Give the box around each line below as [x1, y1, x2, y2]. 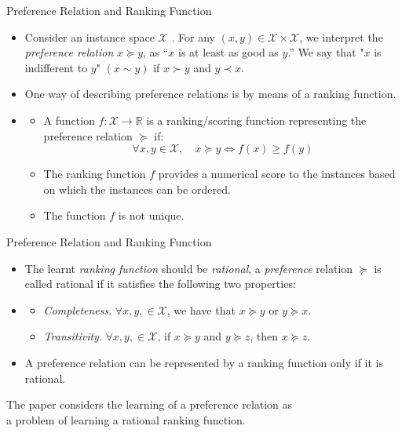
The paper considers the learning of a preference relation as [6, 396, 293, 413]
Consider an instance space [24, 28, 155, 45]
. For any [171, 28, 215, 45]
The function [43, 207, 106, 224]
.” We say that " [287, 44, 364, 60]
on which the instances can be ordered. [43, 180, 231, 197]
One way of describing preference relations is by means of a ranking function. [24, 86, 397, 102]
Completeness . [43, 301, 112, 318]
